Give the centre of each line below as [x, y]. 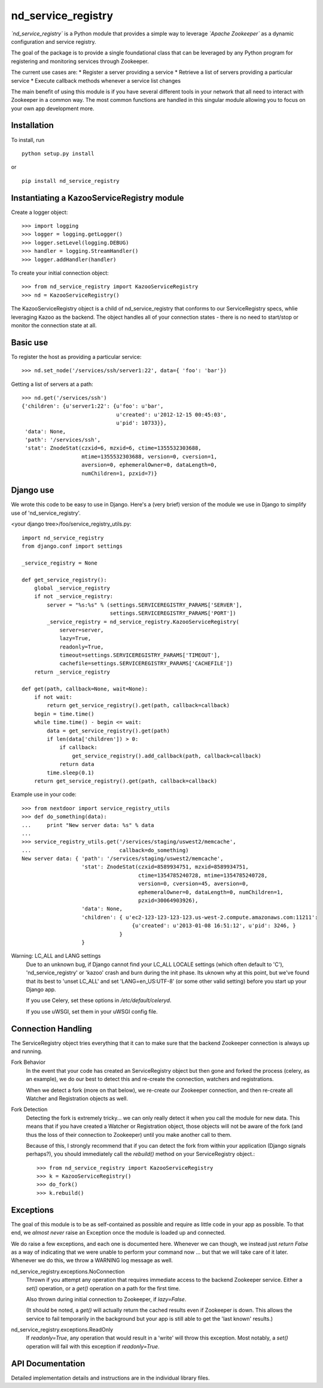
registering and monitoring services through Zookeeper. [80, 61]
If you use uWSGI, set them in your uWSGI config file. [92, 1011]
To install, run [28, 140]
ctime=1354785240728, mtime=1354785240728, [203, 875]
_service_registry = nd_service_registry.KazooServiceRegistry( [143, 621]
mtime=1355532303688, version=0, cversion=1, [150, 456]
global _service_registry [72, 588]
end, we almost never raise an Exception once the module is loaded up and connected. [118, 1233]
